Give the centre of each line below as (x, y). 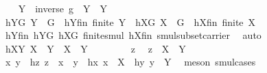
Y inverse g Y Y (62, 8)
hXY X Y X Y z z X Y (95, 48)
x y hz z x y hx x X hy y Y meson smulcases (130, 62)
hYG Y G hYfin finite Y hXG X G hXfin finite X (130, 21)
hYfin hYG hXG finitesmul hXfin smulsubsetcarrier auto (133, 35)
